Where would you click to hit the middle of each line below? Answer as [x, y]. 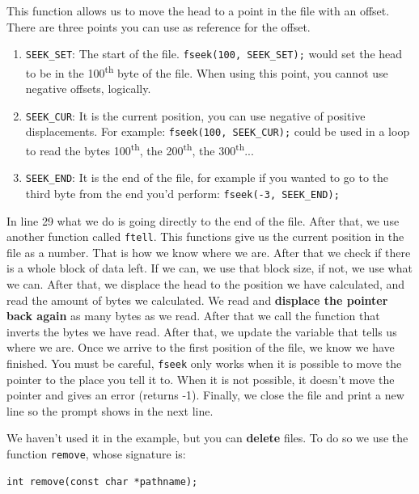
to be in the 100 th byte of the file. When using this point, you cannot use [207, 71]
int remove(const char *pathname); [102, 481]
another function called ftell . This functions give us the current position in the [205, 236]
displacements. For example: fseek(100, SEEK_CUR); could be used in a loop [218, 131]
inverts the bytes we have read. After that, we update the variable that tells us [202, 331]
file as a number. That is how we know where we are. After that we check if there [209, 252]
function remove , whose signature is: [96, 454]
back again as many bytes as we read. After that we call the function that [193, 316]
